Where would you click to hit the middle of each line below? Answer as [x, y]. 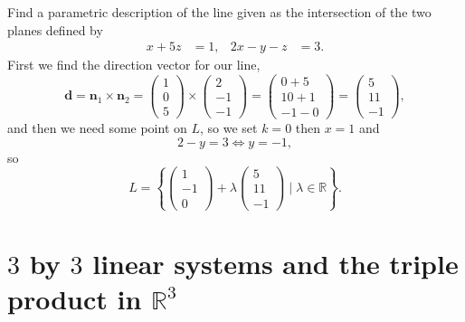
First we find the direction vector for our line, [134, 65]
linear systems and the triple [275, 263]
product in [75, 299]
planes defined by [55, 29]
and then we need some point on [97, 127]
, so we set [229, 127]
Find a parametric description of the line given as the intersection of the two [219, 12]
